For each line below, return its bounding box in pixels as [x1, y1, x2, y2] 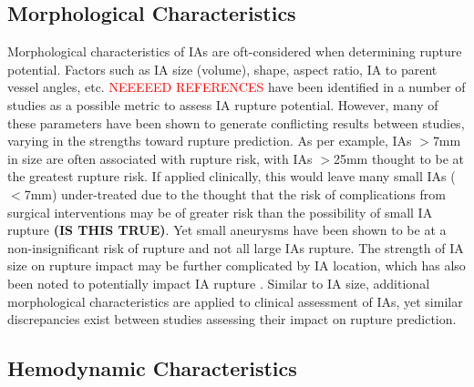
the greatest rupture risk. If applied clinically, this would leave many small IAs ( [7, 167, 456, 186]
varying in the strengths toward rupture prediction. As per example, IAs [7, 131, 412, 150]
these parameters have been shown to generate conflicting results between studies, [7, 113, 465, 132]
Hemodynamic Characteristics [7, 354, 297, 382]
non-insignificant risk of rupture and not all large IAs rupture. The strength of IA [7, 238, 464, 257]
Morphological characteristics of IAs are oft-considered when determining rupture [7, 42, 462, 61]
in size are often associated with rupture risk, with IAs [7, 148, 313, 168]
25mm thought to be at [333, 148, 465, 168]
